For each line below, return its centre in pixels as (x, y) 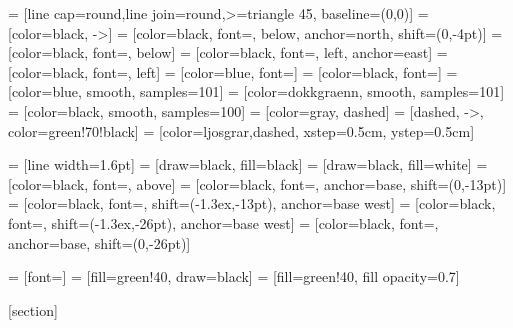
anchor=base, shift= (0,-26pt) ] (99, 242)
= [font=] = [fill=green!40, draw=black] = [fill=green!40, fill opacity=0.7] (234, 276)
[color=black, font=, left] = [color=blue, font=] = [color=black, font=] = (233, 71)
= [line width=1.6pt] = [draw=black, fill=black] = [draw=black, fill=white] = (248, 164)
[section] (33, 309)
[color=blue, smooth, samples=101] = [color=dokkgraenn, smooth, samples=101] (256, 91)
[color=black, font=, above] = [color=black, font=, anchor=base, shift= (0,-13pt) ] (257, 183)
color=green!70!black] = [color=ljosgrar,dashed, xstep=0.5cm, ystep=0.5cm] (241, 130)
